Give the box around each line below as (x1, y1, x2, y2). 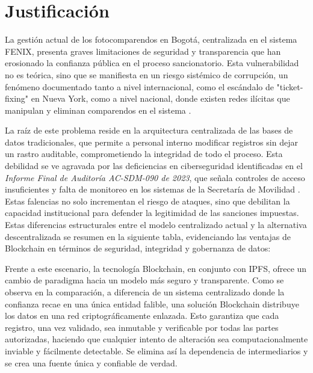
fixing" (5, 92, 29, 105)
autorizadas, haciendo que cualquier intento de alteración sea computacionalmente (5, 333, 308, 345)
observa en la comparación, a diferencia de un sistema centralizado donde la (5, 286, 285, 298)
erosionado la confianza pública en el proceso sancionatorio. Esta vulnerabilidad (5, 57, 299, 69)
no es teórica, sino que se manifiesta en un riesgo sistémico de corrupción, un (5, 68, 288, 81)
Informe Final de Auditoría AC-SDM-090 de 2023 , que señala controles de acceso (5, 171, 305, 183)
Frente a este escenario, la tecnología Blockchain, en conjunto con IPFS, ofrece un (5, 262, 307, 274)
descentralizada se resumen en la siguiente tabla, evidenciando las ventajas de (5, 230, 291, 242)
